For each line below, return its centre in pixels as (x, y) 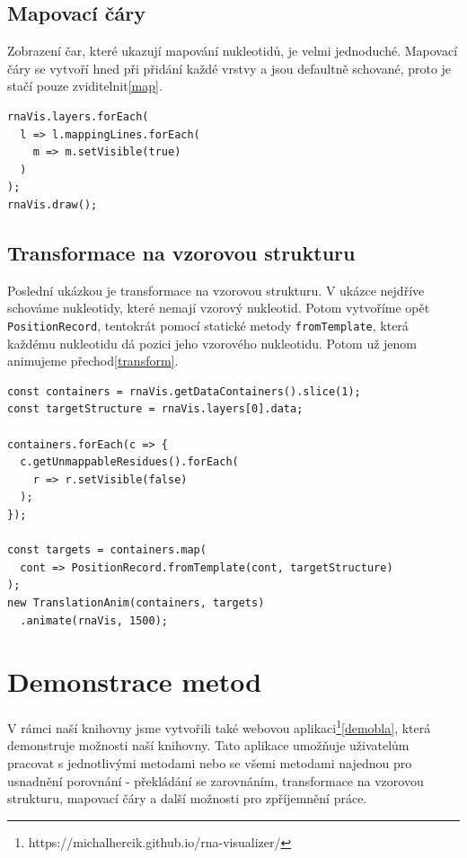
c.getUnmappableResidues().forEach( (129, 462)
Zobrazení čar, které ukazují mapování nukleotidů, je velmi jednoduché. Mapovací (233, 51)
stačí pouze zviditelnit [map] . (85, 86)
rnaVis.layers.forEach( (78, 116)
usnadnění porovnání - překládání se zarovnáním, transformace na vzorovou (216, 780)
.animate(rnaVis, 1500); (94, 620)
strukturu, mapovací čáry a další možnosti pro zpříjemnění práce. (187, 798)
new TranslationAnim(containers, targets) (136, 602)
